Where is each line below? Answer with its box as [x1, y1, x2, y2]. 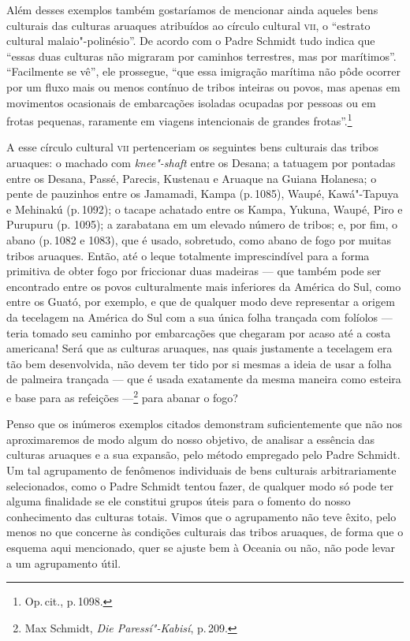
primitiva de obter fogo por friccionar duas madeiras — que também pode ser [6, 263, 382, 279]
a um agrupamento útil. [6, 554, 121, 571]
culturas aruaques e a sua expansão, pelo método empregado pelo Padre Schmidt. [6, 446, 401, 463]
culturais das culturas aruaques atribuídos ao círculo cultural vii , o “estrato [6, 17, 371, 33]
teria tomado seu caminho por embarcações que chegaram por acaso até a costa [6, 324, 391, 341]
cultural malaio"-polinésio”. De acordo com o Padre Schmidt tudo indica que [6, 32, 375, 49]
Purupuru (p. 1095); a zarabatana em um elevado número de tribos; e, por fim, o [6, 216, 397, 233]
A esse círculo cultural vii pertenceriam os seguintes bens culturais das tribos [6, 139, 379, 155]
